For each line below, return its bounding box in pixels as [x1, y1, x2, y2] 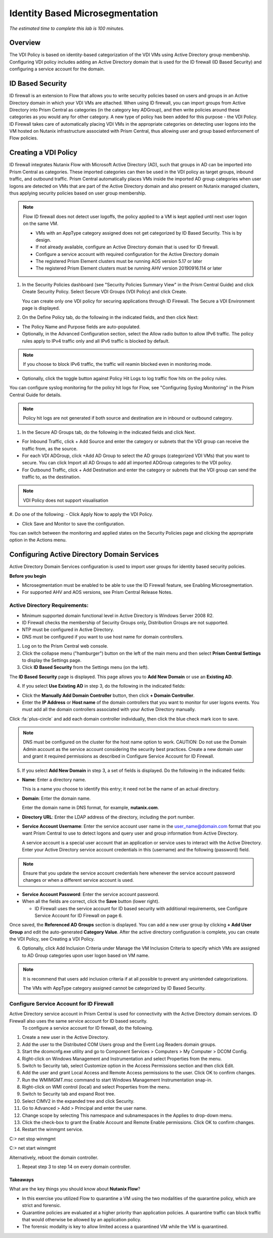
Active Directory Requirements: [9, 602, 88, 609]
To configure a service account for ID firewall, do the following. [22, 1025, 154, 1031]
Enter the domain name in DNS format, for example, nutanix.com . [22, 805, 159, 811]
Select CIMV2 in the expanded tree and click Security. [22, 1098, 135, 1104]
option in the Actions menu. [9, 537, 67, 543]
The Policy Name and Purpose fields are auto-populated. [22, 323, 141, 329]
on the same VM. [23, 220, 59, 227]
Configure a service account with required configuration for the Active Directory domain [35, 251, 219, 257]
